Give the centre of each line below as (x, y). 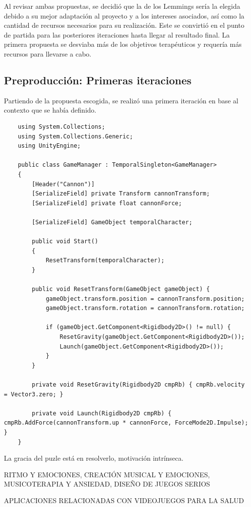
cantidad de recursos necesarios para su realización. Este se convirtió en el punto (124, 25)
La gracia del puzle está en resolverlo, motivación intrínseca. (94, 458)
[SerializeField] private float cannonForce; (107, 203)
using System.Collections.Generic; (75, 136)
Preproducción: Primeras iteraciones (98, 80)
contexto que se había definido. (50, 110)
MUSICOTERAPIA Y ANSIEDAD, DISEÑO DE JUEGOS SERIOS (107, 484)
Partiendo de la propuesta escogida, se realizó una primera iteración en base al (121, 100)
